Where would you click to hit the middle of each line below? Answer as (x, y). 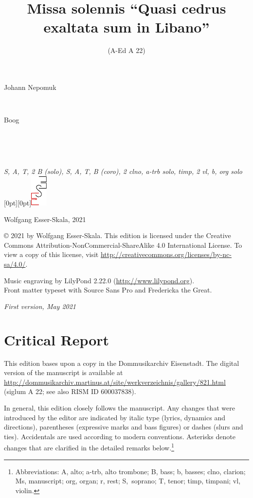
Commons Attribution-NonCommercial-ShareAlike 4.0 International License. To (123, 245)
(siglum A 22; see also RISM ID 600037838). (70, 391)
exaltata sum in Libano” (126, 27)
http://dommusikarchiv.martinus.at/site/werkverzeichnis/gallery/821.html (115, 382)
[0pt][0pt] (18, 203)
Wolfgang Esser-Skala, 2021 (45, 219)
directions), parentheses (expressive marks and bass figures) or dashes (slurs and (124, 427)
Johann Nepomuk (30, 87)
